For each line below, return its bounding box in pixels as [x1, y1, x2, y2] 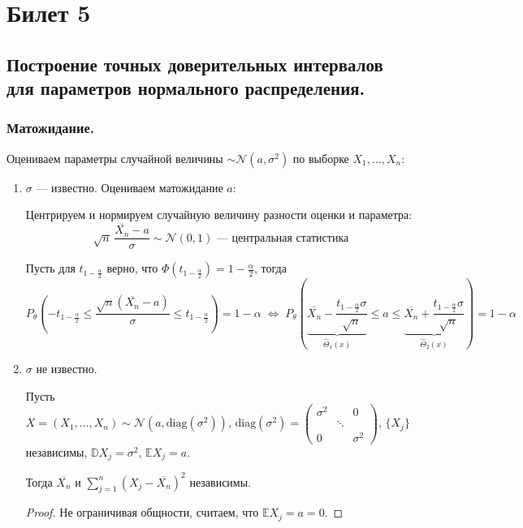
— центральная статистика [216, 232, 349, 244]
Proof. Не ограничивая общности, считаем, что [25, 504, 259, 521]
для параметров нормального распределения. [6, 75, 365, 101]
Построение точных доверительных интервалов [6, 51, 383, 76]
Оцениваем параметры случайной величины [6, 149, 223, 166]
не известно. [36, 360, 97, 377]
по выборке [292, 149, 349, 166]
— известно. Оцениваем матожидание [36, 178, 223, 195]
